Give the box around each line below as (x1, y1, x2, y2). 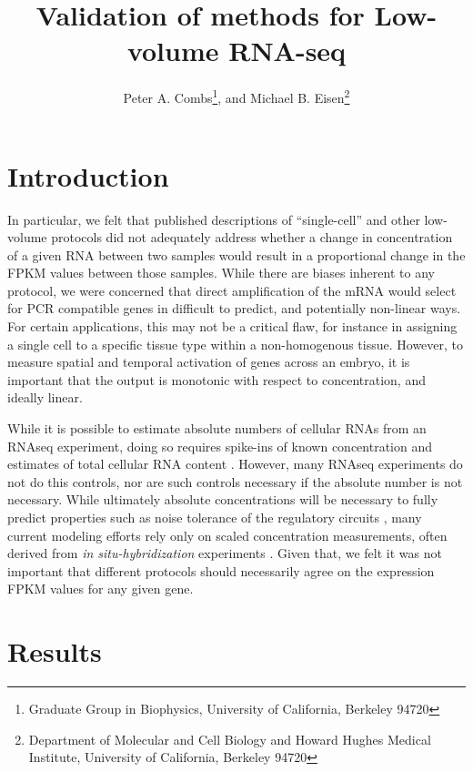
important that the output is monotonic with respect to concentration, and (7, 370, 426, 389)
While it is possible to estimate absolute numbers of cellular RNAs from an (7, 419, 427, 438)
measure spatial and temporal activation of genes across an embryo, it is (7, 352, 410, 371)
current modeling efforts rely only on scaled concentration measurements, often (7, 525, 448, 544)
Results (7, 633, 102, 670)
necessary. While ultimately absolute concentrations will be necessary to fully (7, 490, 438, 509)
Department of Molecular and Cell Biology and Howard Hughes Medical (28, 729, 431, 748)
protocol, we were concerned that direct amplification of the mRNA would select (7, 280, 457, 300)
